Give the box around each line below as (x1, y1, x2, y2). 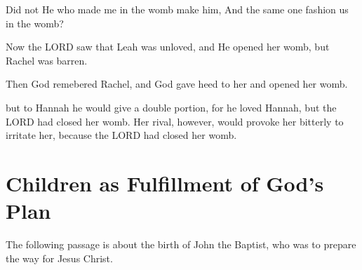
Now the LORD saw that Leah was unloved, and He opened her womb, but (6, 39, 330, 54)
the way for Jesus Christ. (6, 250, 113, 265)
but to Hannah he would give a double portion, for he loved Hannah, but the (6, 100, 337, 114)
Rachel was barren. (6, 53, 88, 67)
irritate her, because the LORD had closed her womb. (6, 128, 237, 142)
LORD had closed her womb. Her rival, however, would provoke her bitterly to (6, 114, 344, 128)
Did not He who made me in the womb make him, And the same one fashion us (6, 2, 349, 16)
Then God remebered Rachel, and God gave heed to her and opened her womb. (6, 76, 348, 91)
